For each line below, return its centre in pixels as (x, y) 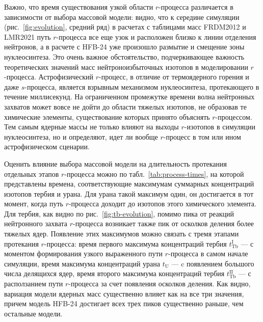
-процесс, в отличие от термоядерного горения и (174, 77)
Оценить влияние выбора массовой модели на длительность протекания (115, 163)
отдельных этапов (32, 173)
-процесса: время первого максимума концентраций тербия (135, 243)
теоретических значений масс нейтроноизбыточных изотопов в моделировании (126, 66)
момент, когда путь (34, 204)
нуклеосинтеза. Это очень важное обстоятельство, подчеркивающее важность (124, 56)
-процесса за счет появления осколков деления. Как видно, (160, 284)
